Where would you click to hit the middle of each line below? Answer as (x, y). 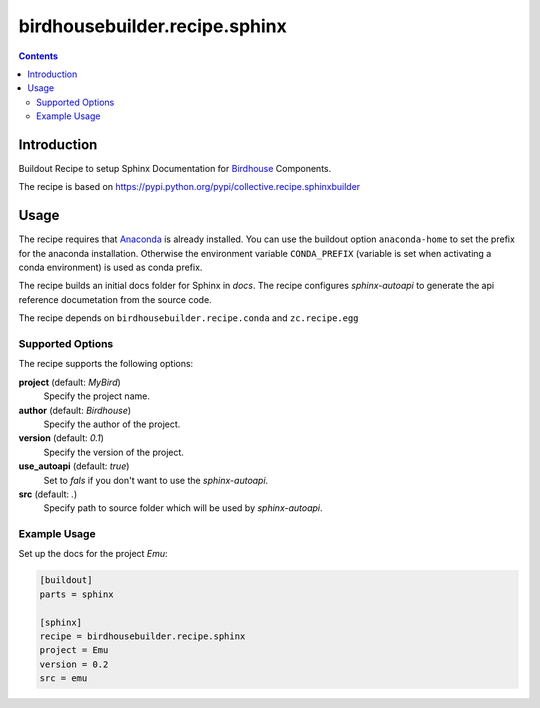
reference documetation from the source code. (115, 299)
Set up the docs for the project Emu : (93, 554)
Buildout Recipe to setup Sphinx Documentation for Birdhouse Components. (175, 169)
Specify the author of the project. (112, 424)
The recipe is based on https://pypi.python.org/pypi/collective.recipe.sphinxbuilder (189, 187)
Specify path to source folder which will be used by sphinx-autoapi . (183, 508)
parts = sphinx (76, 594)
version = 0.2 (74, 664)
